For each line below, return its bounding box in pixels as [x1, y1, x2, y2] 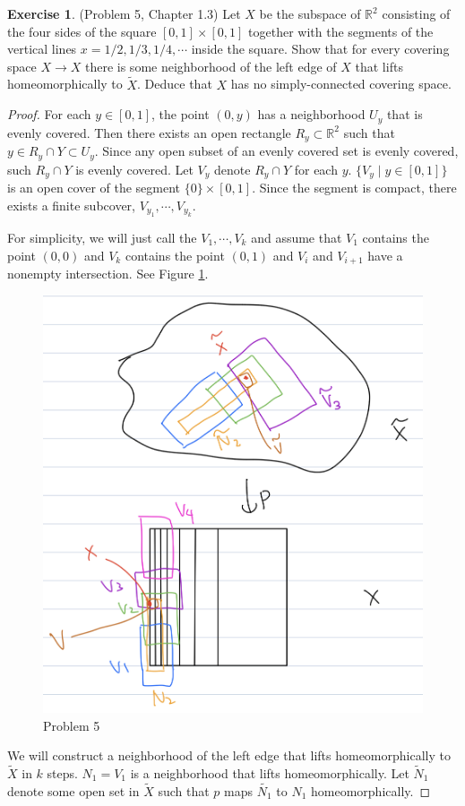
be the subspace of [259, 4, 361, 22]
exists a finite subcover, [7, 195, 135, 214]
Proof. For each [7, 105, 91, 124]
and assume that [251, 228, 342, 246]
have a [367, 245, 403, 264]
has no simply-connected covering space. [230, 74, 452, 93]
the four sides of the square [7, 21, 157, 40]
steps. [47, 763, 78, 782]
